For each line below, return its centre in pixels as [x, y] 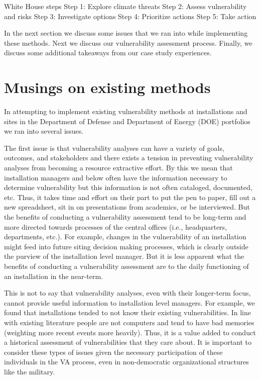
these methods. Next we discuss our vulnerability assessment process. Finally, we [128, 42]
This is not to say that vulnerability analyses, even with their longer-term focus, [127, 293]
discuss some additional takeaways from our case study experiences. [108, 53]
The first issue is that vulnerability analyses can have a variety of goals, [114, 148]
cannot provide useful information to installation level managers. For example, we [129, 302]
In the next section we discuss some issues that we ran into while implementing [126, 33]
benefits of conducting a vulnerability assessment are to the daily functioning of [126, 266]
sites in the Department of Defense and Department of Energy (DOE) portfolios [127, 121]
